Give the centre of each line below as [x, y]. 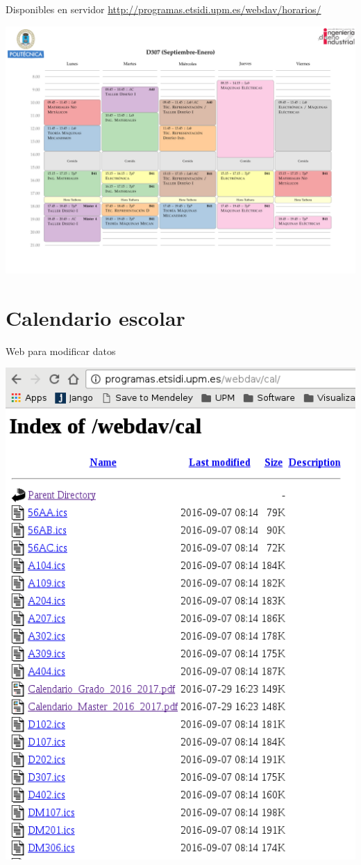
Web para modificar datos [61, 351]
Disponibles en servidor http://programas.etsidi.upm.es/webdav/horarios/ [163, 9]
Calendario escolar [95, 317]
